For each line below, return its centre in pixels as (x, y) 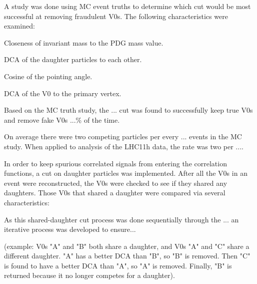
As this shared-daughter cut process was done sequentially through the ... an (121, 219)
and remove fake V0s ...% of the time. (62, 119)
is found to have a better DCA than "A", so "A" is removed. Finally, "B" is (118, 265)
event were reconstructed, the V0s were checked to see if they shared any (116, 183)
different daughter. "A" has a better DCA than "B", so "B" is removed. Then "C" (127, 256)
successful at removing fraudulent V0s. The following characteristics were (116, 16)
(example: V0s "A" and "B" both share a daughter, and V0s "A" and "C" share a (127, 246)
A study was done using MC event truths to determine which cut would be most (127, 6)
